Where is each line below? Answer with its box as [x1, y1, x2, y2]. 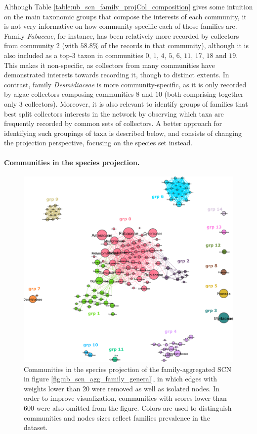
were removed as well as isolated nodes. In [91, 383, 219, 393]
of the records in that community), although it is [101, 40, 249, 51]
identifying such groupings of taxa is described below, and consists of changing [4, 127, 242, 138]
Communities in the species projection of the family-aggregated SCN [24, 364, 232, 374]
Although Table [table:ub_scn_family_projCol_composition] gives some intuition [4, 1, 253, 11]
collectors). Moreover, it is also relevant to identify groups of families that [25, 98, 248, 109]
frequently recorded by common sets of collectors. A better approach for [4, 118, 222, 128]
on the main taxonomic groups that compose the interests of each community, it [4, 11, 247, 21]
